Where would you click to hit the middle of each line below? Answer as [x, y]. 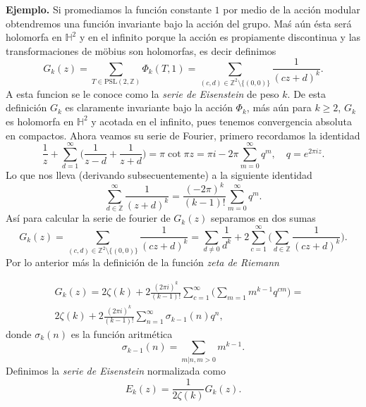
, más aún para [279, 107]
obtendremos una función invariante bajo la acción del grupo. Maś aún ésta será [179, 23]
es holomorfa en [40, 121]
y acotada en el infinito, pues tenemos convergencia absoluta [221, 121]
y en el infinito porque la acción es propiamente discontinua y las [220, 37]
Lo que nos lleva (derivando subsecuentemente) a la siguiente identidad [159, 175]
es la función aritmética [122, 333]
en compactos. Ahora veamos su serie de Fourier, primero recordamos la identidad [183, 135]
